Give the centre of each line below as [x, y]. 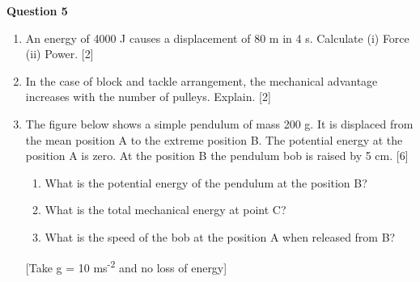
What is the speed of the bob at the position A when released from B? [220, 236]
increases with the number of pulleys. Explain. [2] [148, 97]
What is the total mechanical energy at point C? [165, 210]
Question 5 [37, 11]
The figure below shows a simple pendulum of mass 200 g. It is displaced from [219, 123]
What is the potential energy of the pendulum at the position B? [206, 182]
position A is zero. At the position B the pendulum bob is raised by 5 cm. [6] [217, 156]
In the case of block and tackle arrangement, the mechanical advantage [202, 80]
